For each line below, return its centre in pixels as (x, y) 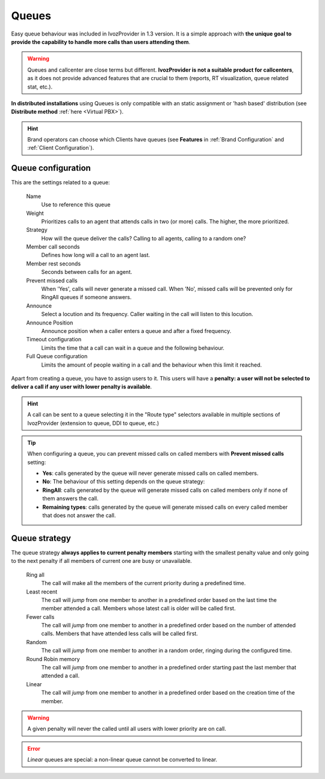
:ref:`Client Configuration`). (61, 148)
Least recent (42, 591)
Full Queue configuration (57, 356)
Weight (35, 213)
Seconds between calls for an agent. (87, 272)
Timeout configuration (54, 340)
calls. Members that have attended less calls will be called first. (119, 634)
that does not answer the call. (79, 515)
